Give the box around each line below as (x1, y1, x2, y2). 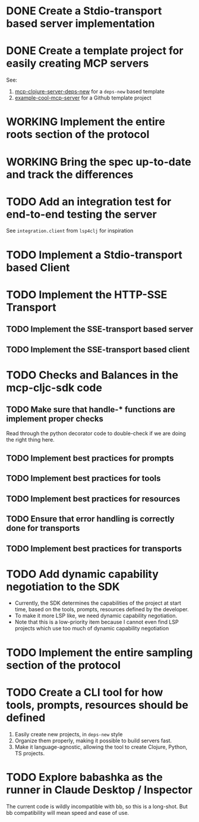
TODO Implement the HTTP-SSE (6, 287, 168, 301)
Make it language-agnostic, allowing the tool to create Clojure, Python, (14, 743, 188, 751)
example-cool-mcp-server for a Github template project (14, 94, 151, 102)
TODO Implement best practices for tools (6, 473, 161, 483)
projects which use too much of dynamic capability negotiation (14, 625, 169, 632)
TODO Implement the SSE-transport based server (6, 324, 194, 335)
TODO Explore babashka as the (6, 770, 163, 784)
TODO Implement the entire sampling (6, 646, 193, 659)
